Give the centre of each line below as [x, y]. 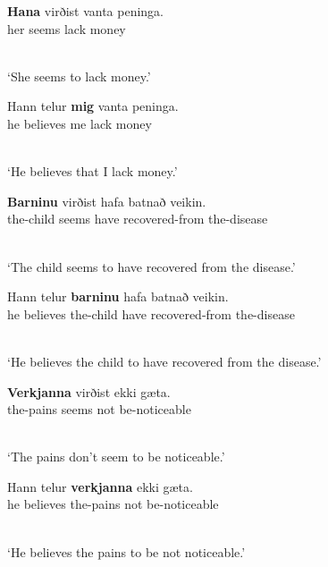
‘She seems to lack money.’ [79, 76]
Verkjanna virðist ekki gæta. [89, 391]
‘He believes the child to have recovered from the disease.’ [164, 361]
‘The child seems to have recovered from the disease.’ [151, 266]
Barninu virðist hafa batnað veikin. [107, 201]
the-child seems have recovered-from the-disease [138, 219]
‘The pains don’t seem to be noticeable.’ [116, 457]
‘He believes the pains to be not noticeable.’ [126, 551]
